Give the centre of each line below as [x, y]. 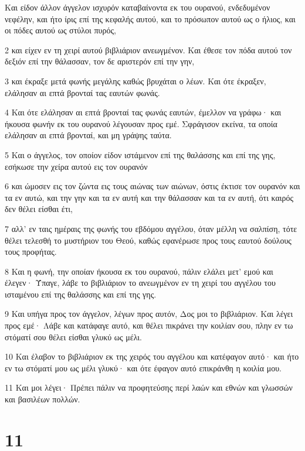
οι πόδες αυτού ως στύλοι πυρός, [60, 30]
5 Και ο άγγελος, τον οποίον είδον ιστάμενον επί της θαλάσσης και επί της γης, [140, 154]
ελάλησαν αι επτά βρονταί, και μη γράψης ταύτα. [88, 135]
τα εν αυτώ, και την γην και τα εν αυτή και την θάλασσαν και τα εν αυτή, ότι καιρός [149, 197]
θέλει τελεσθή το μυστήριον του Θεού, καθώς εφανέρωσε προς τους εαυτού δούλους [148, 240]
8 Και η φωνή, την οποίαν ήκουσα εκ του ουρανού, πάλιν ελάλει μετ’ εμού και [139, 271]
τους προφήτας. [31, 252]
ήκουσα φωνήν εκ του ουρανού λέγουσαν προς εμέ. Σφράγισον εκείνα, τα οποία [141, 123]
